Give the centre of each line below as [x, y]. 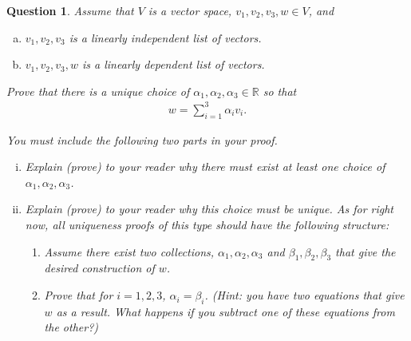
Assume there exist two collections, [129, 251]
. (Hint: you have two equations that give [304, 295]
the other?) [71, 327]
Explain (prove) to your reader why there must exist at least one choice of [205, 167]
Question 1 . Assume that [70, 10]
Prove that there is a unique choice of [98, 91]
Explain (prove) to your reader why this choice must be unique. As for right [209, 209]
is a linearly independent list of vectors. [165, 37]
